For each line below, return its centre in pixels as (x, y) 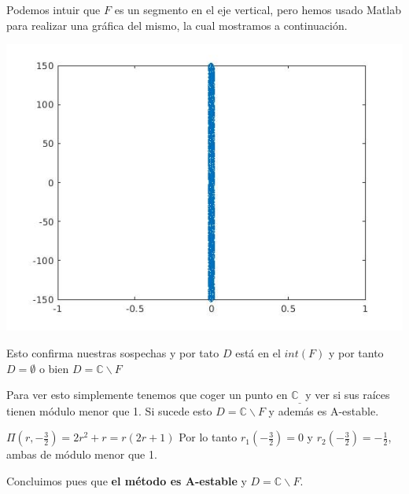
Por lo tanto (208, 437)
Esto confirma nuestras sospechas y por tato (113, 352)
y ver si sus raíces (348, 395)
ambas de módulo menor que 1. (82, 454)
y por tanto (356, 352)
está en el (258, 352)
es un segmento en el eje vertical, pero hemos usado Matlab (258, 9)
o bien (54, 368)
